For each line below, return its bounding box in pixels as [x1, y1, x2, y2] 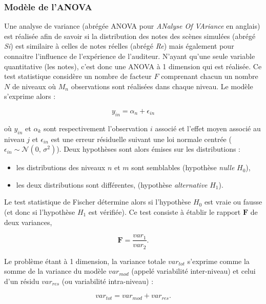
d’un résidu [4, 275, 39, 286]
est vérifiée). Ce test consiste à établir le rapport [88, 206, 241, 217]
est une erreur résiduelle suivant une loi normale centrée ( [51, 133, 232, 144]
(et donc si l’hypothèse [4, 206, 75, 217]
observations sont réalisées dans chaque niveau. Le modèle [71, 80, 253, 91]
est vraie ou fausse [204, 196, 262, 207]
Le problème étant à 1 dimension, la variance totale [4, 255, 166, 266]
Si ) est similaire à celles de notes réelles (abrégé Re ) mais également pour [4, 40, 234, 51]
